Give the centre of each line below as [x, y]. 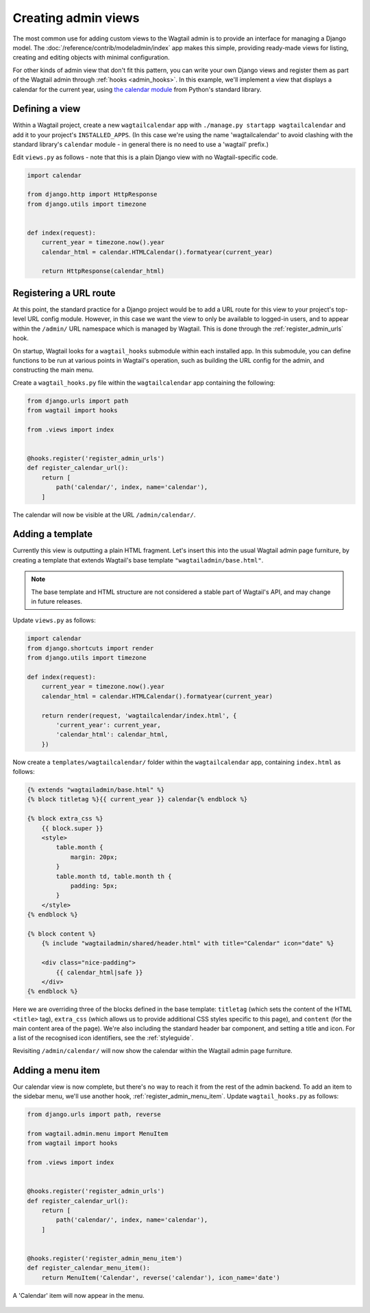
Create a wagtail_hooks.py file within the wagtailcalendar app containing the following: [144, 382]
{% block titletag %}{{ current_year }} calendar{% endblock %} [137, 800]
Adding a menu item [57, 1070]
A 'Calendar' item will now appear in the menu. [79, 1295]
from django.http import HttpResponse [92, 194]
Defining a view [47, 109]
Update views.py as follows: [54, 620]
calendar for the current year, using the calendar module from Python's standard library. [137, 89]
